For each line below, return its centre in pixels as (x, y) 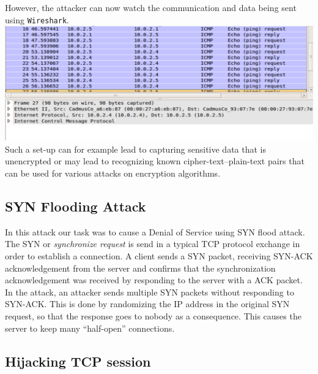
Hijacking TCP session (78, 361)
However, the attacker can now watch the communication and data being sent (151, 7)
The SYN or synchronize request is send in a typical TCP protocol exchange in (153, 244)
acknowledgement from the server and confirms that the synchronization (140, 268)
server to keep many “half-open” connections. (90, 328)
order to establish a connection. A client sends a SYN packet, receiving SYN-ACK (159, 256)
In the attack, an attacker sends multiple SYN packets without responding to (150, 292)
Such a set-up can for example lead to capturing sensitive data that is (135, 149)
